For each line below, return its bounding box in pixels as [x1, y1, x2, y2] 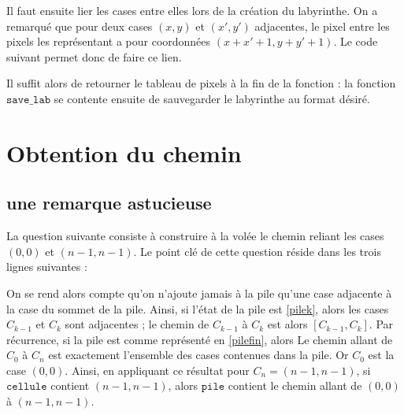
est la [368, 346, 395, 363]
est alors [267, 316, 308, 332]
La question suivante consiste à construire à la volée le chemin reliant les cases [6, 228, 384, 244]
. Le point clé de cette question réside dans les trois [133, 243, 381, 259]
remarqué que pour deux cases [6, 17, 153, 34]
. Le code [333, 33, 378, 50]
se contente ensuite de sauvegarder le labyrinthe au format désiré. [54, 90, 370, 106]
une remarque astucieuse [6, 191, 212, 215]
